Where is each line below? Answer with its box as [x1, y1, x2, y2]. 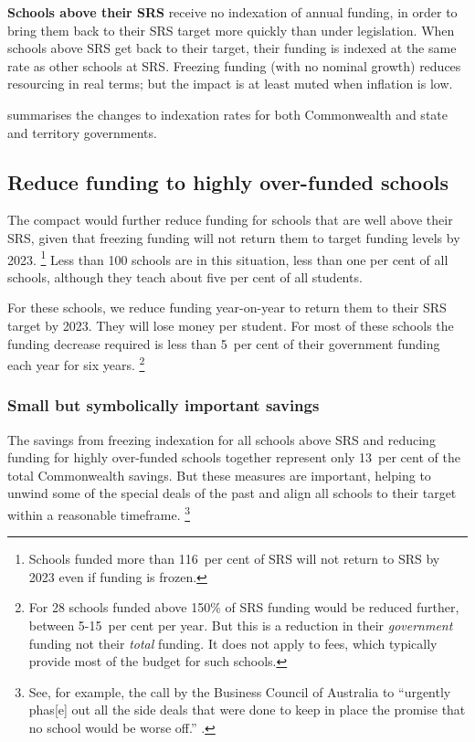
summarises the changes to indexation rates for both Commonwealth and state [7, 104, 448, 123]
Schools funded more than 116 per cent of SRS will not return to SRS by [28, 549, 440, 568]
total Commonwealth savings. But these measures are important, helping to [7, 465, 431, 484]
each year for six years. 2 [7, 353, 145, 374]
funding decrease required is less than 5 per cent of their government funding [7, 334, 440, 353]
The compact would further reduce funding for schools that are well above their [7, 210, 453, 229]
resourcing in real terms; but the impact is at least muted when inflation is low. [7, 74, 453, 93]
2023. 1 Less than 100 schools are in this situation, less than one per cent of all [7, 247, 449, 269]
